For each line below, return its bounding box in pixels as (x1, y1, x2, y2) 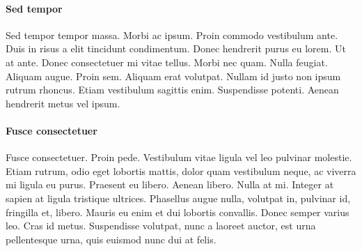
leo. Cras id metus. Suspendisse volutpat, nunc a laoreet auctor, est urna (6, 218, 316, 233)
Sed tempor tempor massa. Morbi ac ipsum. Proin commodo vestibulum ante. (6, 27, 338, 42)
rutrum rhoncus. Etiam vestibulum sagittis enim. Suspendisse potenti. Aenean (6, 82, 339, 97)
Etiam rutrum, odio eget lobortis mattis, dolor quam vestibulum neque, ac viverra (6, 163, 356, 178)
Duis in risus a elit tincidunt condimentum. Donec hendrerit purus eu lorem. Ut (6, 41, 346, 56)
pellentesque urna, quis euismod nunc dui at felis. (6, 231, 217, 246)
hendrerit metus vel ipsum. (6, 96, 120, 110)
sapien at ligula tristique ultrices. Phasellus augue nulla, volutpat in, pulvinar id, (6, 190, 351, 205)
